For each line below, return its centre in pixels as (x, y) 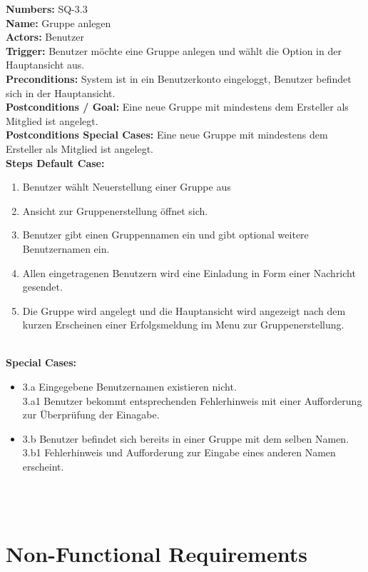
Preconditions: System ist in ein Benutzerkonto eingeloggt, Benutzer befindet (179, 78)
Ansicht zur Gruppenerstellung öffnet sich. (115, 210)
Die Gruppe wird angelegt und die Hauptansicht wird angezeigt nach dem (184, 310)
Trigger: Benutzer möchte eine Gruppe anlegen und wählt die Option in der (174, 50)
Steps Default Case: (55, 162)
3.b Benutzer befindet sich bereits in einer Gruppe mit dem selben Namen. (186, 438)
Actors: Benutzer (45, 37)
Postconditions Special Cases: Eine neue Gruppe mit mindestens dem (167, 135)
